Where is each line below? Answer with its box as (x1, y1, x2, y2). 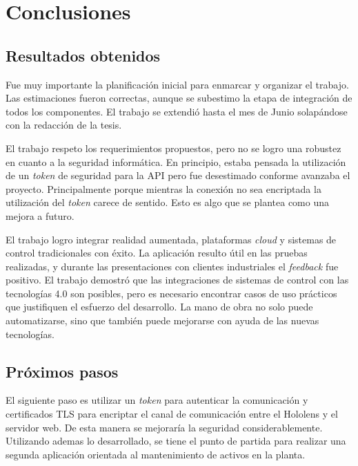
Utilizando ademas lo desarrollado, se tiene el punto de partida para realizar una (6, 434, 346, 448)
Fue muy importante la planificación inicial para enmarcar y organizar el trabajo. (6, 77, 349, 91)
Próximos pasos (6, 360, 119, 382)
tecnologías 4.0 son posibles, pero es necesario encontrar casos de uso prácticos (6, 286, 337, 300)
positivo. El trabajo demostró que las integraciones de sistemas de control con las (6, 272, 349, 287)
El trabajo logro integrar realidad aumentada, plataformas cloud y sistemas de (6, 232, 337, 246)
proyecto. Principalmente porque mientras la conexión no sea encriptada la (6, 181, 321, 196)
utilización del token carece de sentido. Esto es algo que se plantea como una (6, 195, 329, 209)
